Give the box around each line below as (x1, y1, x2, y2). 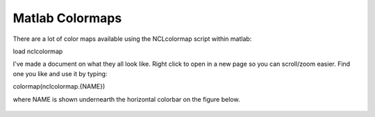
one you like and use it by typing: (12, 69, 108, 78)
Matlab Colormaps (12, 10, 122, 26)
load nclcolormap (12, 47, 63, 55)
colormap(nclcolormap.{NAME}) (12, 82, 106, 91)
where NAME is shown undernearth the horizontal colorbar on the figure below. (12, 95, 240, 103)
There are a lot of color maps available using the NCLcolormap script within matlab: (12, 35, 252, 43)
